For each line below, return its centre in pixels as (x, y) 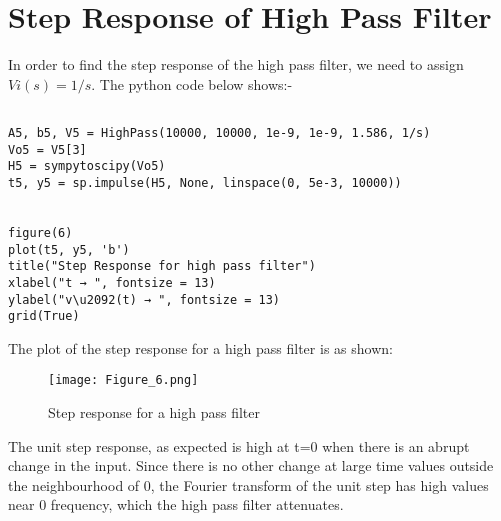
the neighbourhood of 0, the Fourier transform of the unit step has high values (248, 484)
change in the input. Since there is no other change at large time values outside (251, 465)
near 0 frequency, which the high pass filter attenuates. (176, 504)
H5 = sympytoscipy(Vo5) (87, 166)
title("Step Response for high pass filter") (162, 266)
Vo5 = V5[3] (47, 149)
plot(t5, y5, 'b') (69, 249)
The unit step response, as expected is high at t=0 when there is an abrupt (239, 445)
